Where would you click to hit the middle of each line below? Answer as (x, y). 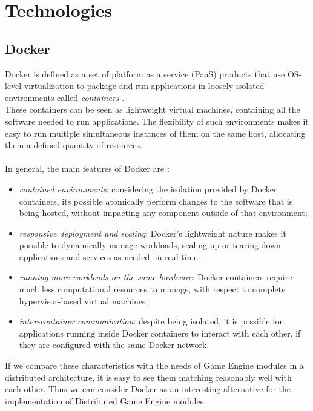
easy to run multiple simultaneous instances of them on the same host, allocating (155, 133)
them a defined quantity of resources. (74, 145)
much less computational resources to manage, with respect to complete (152, 289)
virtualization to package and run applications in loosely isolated (144, 86)
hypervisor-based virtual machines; (84, 301)
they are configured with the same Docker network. (114, 345)
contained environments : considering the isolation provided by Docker (148, 189)
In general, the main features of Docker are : (87, 169)
